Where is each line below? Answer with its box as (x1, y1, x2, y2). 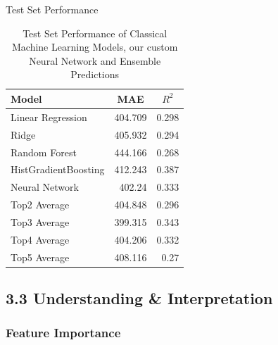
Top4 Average (11, 232, 70, 246)
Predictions (70, 67, 120, 82)
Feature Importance (6, 324, 121, 341)
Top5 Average (11, 249, 70, 264)
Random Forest (11, 144, 77, 159)
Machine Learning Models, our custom (12, 39, 178, 54)
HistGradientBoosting (11, 162, 105, 177)
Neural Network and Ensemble (29, 53, 161, 68)
